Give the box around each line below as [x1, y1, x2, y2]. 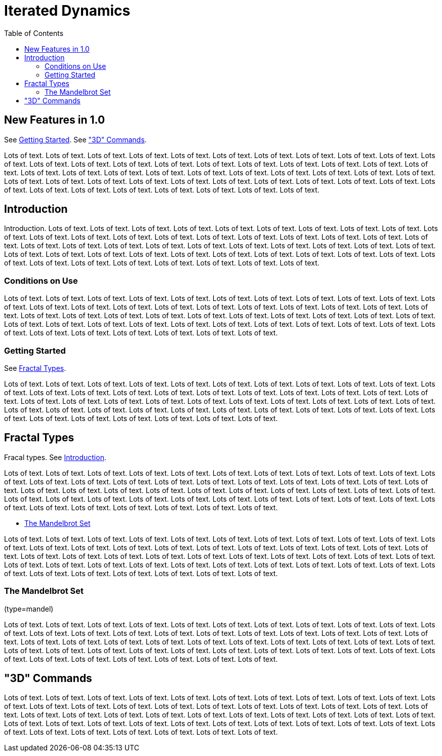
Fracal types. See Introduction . [4, 452, 106, 462]
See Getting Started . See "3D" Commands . [4, 135, 147, 144]
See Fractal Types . [4, 363, 66, 372]
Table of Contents [4, 28, 64, 37]
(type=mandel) [4, 604, 54, 613]
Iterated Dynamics [4, 2, 131, 19]
